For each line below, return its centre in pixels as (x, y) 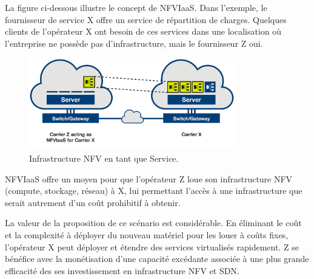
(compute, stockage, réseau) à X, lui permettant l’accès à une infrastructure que (154, 191)
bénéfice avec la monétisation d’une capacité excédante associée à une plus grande (157, 259)
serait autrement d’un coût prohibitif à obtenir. (93, 202)
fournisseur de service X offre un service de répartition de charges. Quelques (146, 19)
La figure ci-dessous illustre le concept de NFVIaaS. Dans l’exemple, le (136, 7)
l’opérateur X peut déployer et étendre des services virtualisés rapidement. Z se (152, 246)
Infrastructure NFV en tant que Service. (104, 158)
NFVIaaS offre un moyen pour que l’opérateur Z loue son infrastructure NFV (149, 178)
